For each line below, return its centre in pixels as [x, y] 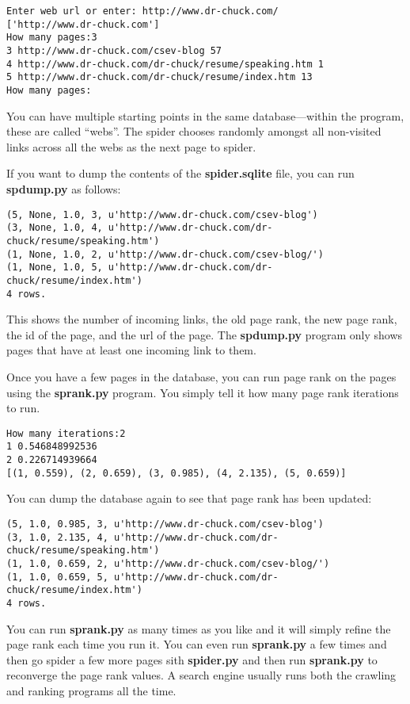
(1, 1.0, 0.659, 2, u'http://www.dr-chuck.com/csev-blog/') [168, 563]
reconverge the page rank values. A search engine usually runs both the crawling [201, 675]
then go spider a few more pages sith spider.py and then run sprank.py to [192, 659]
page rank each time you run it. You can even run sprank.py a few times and [197, 644]
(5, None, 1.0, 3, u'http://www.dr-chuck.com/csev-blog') [162, 214]
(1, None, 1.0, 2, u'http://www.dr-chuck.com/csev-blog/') [165, 254]
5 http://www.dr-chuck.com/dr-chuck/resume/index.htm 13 [159, 77]
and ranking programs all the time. [91, 690]
